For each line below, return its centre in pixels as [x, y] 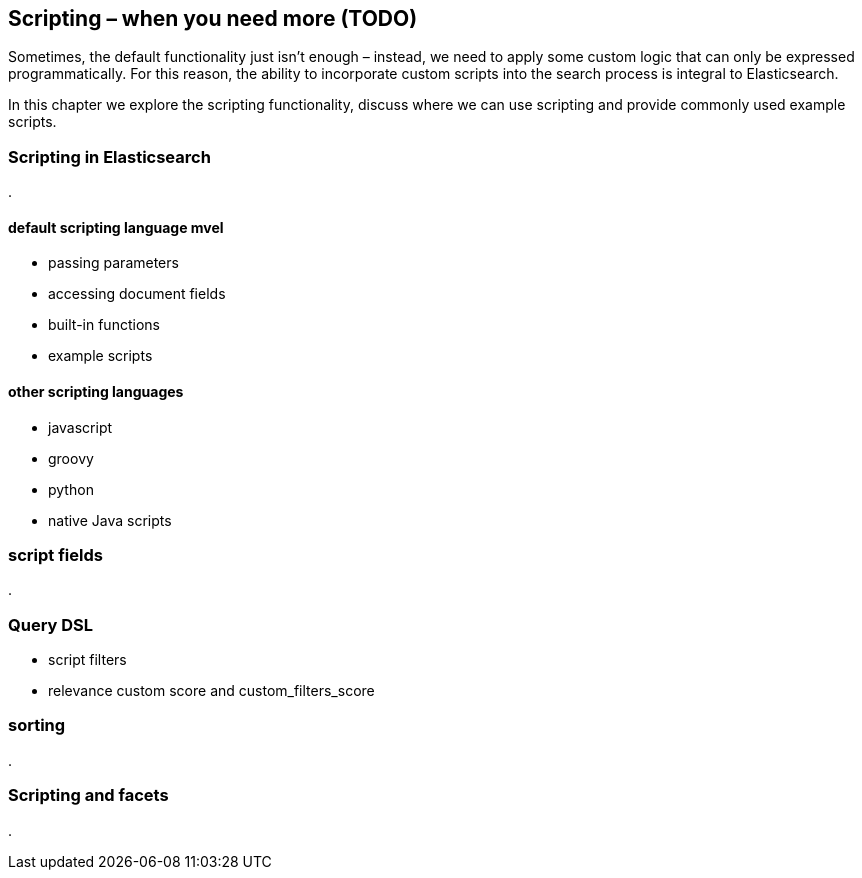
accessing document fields [137, 294]
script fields [55, 554]
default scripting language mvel [116, 227]
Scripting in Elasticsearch [109, 156]
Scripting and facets [88, 795]
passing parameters [113, 263]
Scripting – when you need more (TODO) [213, 18]
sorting [37, 725]
